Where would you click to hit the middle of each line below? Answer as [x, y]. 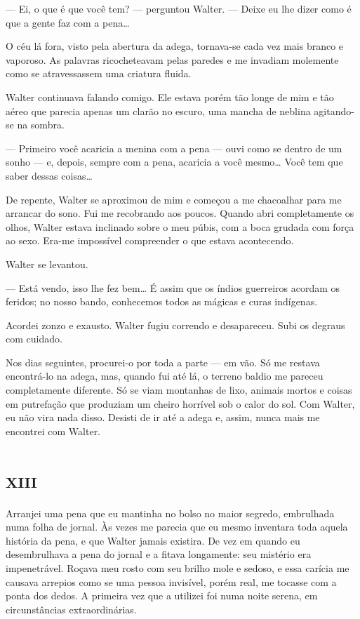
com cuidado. [34, 339]
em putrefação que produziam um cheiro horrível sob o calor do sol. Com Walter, [180, 403]
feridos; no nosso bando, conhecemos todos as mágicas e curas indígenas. [162, 301]
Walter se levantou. [47, 264]
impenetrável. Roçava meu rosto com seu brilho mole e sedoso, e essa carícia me [178, 567]
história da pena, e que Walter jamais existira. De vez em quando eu [153, 540]
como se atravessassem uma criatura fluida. [99, 73]
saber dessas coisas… [49, 175]
